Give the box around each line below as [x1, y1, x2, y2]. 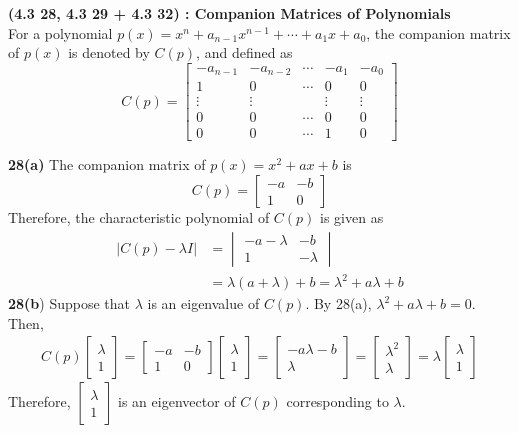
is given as [320, 207, 384, 227]
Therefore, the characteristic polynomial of [8, 207, 270, 227]
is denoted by [68, 42, 150, 63]
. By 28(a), [305, 293, 372, 314]
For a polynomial [8, 22, 113, 43]
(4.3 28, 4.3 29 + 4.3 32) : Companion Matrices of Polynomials [8, 3, 451, 23]
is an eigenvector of [118, 391, 236, 412]
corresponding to [286, 391, 389, 412]
